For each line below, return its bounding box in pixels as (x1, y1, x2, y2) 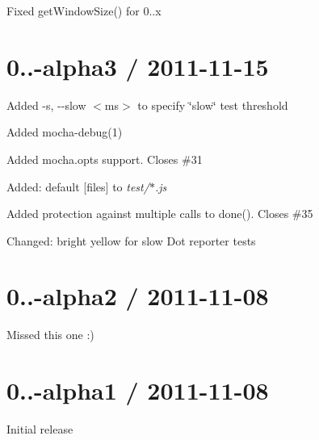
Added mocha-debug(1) (6, 124, 123, 140)
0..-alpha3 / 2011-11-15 (6, 49, 269, 82)
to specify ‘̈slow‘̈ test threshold (137, 96, 288, 113)
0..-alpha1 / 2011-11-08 (6, 374, 269, 407)
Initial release (6, 421, 73, 438)
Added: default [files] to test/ (6, 178, 149, 195)
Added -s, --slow (6, 96, 86, 113)
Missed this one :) (6, 326, 94, 343)
